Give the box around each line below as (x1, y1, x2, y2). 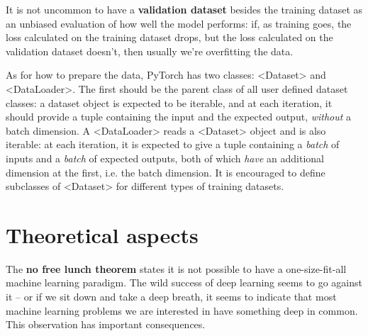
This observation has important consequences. (6, 317, 206, 332)
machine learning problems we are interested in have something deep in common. (6, 303, 358, 318)
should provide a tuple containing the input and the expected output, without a (6, 109, 352, 124)
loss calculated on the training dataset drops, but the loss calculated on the (6, 30, 333, 45)
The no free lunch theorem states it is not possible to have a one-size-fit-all (6, 261, 347, 276)
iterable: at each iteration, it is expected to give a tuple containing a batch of (6, 137, 340, 152)
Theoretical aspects (6, 220, 199, 249)
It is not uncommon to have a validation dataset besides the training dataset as (6, 2, 363, 16)
